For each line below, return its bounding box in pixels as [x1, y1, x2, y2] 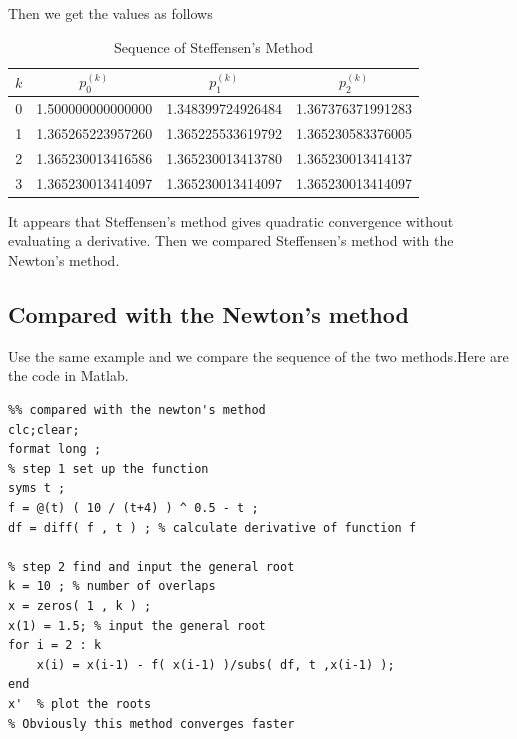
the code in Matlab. [8, 365, 129, 386]
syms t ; [8, 481, 66, 496]
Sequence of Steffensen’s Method [114, 36, 313, 57]
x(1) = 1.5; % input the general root [8, 618, 266, 633]
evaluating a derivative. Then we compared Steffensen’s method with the [8, 230, 454, 251]
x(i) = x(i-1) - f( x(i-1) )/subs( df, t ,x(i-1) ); [36, 657, 395, 672]
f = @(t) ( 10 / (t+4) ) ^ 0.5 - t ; [8, 501, 259, 515]
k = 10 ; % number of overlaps [8, 579, 216, 594]
